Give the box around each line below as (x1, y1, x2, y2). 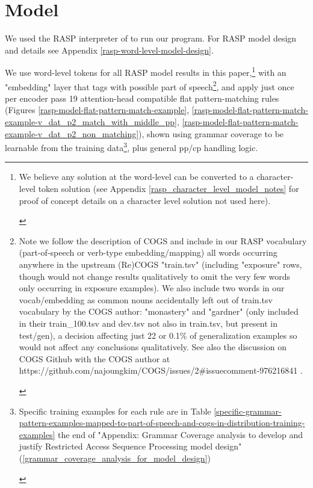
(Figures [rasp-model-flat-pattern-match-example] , (5, 103, 190, 116)
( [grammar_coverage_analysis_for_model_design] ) (19, 451, 211, 464)
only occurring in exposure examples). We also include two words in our (19, 282, 285, 294)
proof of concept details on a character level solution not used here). (19, 194, 271, 206)
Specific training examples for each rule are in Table (19, 404, 211, 417)
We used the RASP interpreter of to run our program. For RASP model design (5, 32, 297, 45)
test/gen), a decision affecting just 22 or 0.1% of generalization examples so (19, 329, 297, 341)
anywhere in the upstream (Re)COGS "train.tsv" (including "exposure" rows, (19, 258, 302, 270)
